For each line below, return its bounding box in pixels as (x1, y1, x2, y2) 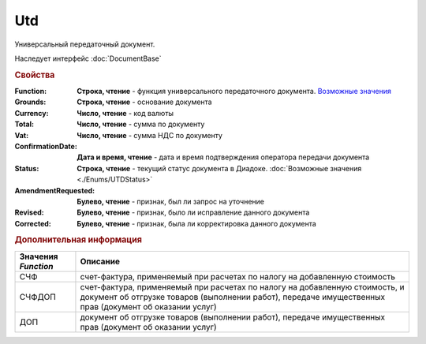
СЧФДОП (19, 291, 57, 302)
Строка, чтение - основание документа (77, 97, 212, 107)
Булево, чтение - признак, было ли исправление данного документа (77, 208, 310, 217)
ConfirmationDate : (14, 141, 78, 151)
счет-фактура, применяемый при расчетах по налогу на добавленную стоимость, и (80, 281, 405, 292)
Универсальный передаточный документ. (14, 39, 155, 49)
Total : (14, 119, 35, 129)
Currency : (14, 108, 49, 118)
